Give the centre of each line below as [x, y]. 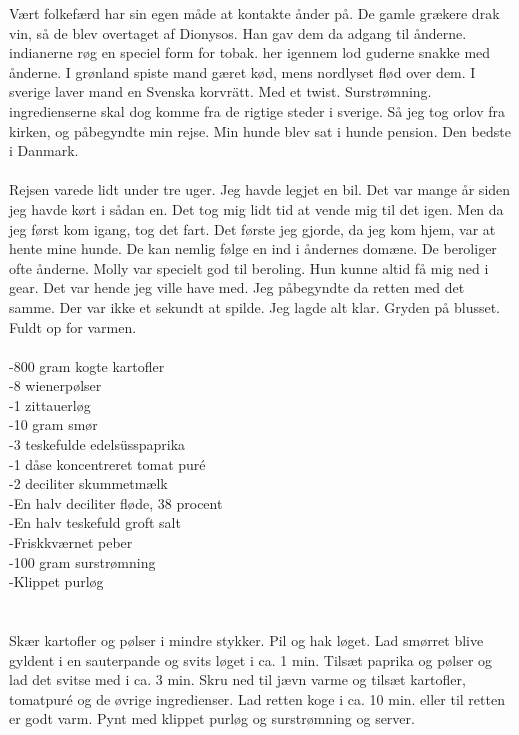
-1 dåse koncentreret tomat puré [107, 463]
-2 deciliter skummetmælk [88, 483]
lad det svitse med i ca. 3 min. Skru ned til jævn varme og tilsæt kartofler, [237, 679]
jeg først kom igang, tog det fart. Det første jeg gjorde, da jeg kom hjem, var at [252, 228]
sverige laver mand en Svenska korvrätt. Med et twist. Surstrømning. [220, 91]
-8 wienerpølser [55, 385]
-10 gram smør [53, 424]
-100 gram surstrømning [82, 561]
